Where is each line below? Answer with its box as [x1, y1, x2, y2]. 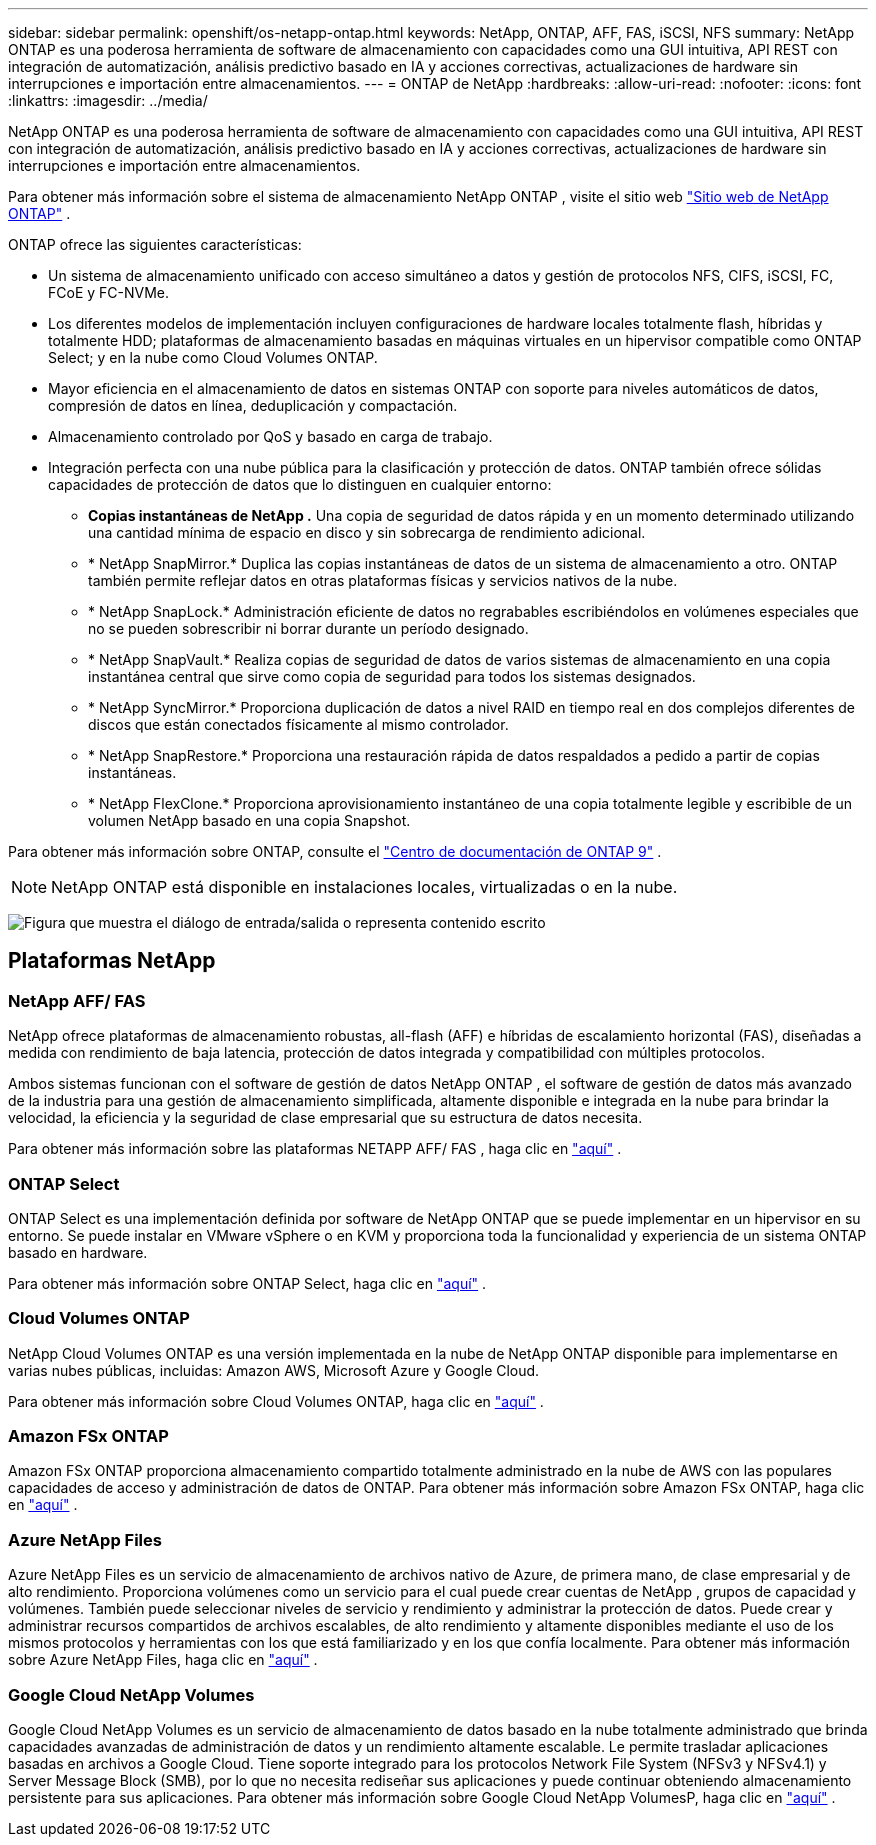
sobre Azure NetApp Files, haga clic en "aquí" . [8, 1651, 318, 1669]
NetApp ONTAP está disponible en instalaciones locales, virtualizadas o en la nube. [51, 877, 678, 897]
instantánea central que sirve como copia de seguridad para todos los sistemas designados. [88, 668, 696, 685]
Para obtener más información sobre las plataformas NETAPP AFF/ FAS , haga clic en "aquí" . [8, 1140, 622, 1158]
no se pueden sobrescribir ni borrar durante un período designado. [88, 620, 529, 637]
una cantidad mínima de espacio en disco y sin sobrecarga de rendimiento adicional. [88, 524, 646, 541]
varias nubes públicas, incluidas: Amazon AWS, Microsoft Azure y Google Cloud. [8, 1361, 540, 1379]
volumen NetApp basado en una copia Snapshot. [88, 812, 411, 829]
